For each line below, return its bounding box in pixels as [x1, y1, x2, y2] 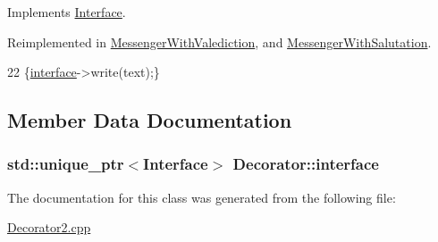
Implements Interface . [7, 3, 126, 21]
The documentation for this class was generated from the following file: [7, 188, 396, 206]
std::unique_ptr [7, 153, 124, 175]
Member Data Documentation [7, 106, 292, 134]
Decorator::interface [232, 153, 379, 175]
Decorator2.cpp [7, 218, 91, 237]
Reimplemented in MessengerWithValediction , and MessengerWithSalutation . [7, 32, 432, 51]
